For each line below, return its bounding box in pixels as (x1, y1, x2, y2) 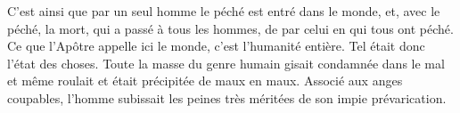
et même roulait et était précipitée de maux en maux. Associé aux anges (7, 71, 403, 90)
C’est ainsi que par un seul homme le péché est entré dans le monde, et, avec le (7, 2, 440, 20)
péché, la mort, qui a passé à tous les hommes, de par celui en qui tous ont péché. (7, 19, 454, 37)
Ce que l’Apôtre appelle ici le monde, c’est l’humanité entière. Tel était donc (7, 36, 425, 55)
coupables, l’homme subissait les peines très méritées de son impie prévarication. (7, 88, 447, 107)
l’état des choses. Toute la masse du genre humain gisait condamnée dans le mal (7, 53, 445, 72)
